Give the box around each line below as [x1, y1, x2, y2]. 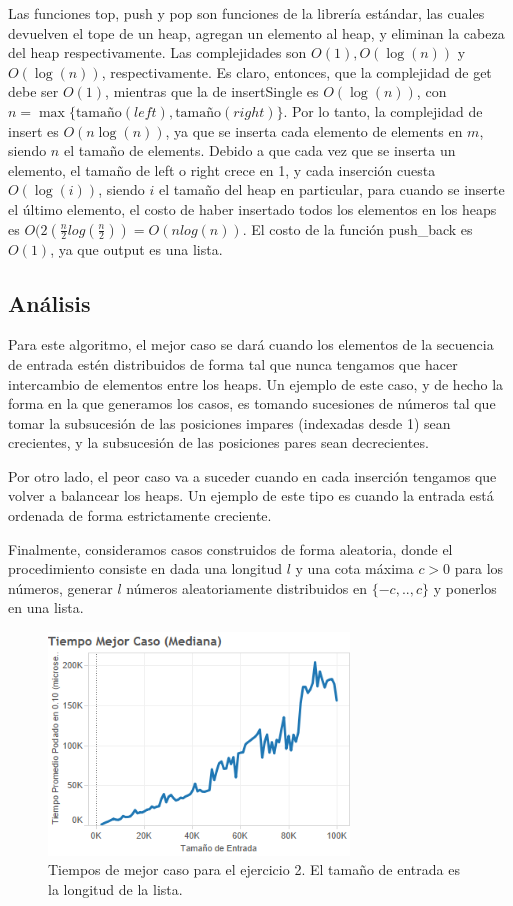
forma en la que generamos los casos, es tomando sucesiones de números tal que [8, 393, 496, 414]
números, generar [8, 577, 113, 598]
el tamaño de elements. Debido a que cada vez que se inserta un [63, 140, 456, 161]
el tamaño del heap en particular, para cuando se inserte [159, 179, 505, 200]
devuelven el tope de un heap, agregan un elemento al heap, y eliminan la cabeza [8, 22, 505, 43]
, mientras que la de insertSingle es [105, 81, 319, 102]
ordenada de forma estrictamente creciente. [8, 505, 272, 526]
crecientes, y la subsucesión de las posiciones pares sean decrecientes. [8, 432, 429, 453]
